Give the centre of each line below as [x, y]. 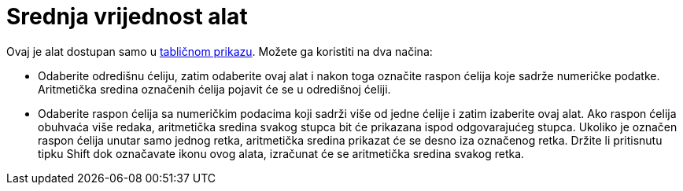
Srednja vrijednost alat [127, 17]
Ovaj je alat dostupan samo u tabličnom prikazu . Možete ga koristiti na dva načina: [220, 51]
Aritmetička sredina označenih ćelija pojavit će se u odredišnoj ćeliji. [214, 89]
